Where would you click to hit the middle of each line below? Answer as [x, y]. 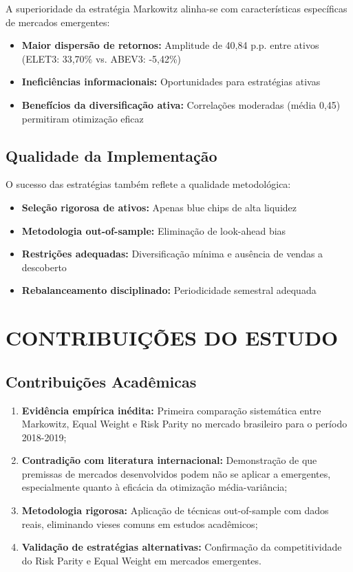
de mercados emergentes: [58, 22]
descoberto [44, 267]
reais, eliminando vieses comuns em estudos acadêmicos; [140, 523]
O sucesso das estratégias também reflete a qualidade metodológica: [148, 184]
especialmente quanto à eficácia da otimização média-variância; [154, 487]
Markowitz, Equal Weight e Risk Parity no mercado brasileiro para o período [184, 424]
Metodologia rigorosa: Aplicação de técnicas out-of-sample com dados [175, 510]
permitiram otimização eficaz [83, 118]
